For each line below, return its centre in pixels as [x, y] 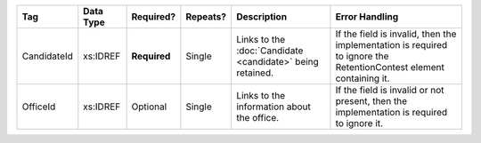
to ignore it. [359, 123]
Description [262, 16]
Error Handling [367, 16]
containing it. [363, 78]
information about [274, 107]
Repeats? [206, 16]
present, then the [371, 101]
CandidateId [47, 56]
